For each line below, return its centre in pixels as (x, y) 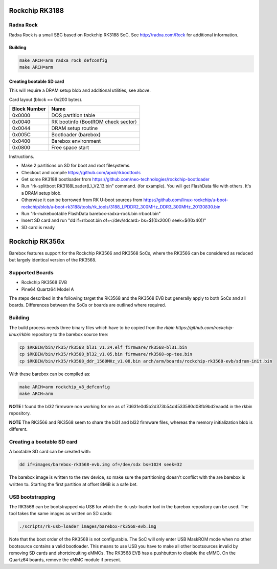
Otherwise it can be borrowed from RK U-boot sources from (82, 200)
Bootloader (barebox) (76, 134)
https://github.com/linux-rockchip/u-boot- (186, 200)
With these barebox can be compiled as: (50, 374)
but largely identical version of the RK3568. (53, 260)
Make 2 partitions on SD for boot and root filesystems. (76, 166)
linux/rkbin (20, 334)
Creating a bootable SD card (43, 442)
